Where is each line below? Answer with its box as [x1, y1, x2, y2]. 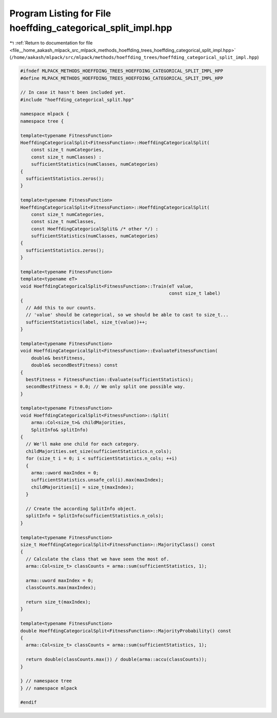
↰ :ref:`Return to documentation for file [9, 40, 93, 46]
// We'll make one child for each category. [26, 441, 140, 447]
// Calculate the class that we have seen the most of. [26, 556, 169, 562]
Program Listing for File [9, 8, 111, 19]
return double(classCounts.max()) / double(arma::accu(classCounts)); [26, 656, 207, 663]
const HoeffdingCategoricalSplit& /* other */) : [31, 226, 159, 232]
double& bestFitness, [31, 355, 86, 361]
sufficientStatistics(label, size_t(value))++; [26, 319, 148, 325]
